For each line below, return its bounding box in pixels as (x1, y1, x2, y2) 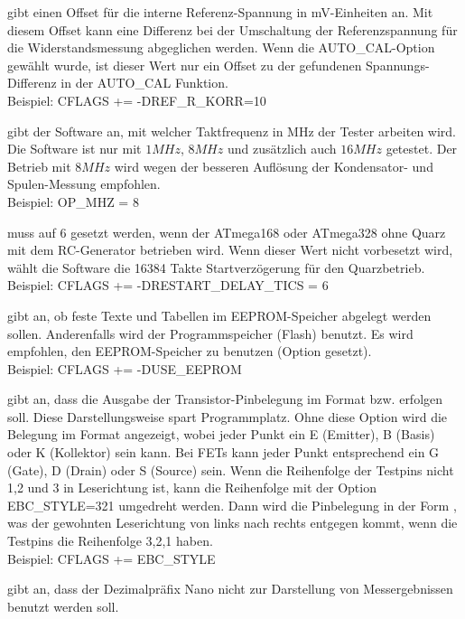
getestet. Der (386, 139, 458, 158)
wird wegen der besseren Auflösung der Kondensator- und (114, 156, 433, 175)
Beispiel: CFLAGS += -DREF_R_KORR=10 (7, 90, 266, 109)
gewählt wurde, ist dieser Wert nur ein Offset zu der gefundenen (7, 55, 362, 74)
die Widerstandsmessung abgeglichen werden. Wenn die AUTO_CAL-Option (7, 38, 435, 57)
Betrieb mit (7, 156, 71, 175)
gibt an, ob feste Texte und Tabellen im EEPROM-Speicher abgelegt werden (7, 305, 432, 324)
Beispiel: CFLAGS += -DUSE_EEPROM (7, 359, 242, 378)
